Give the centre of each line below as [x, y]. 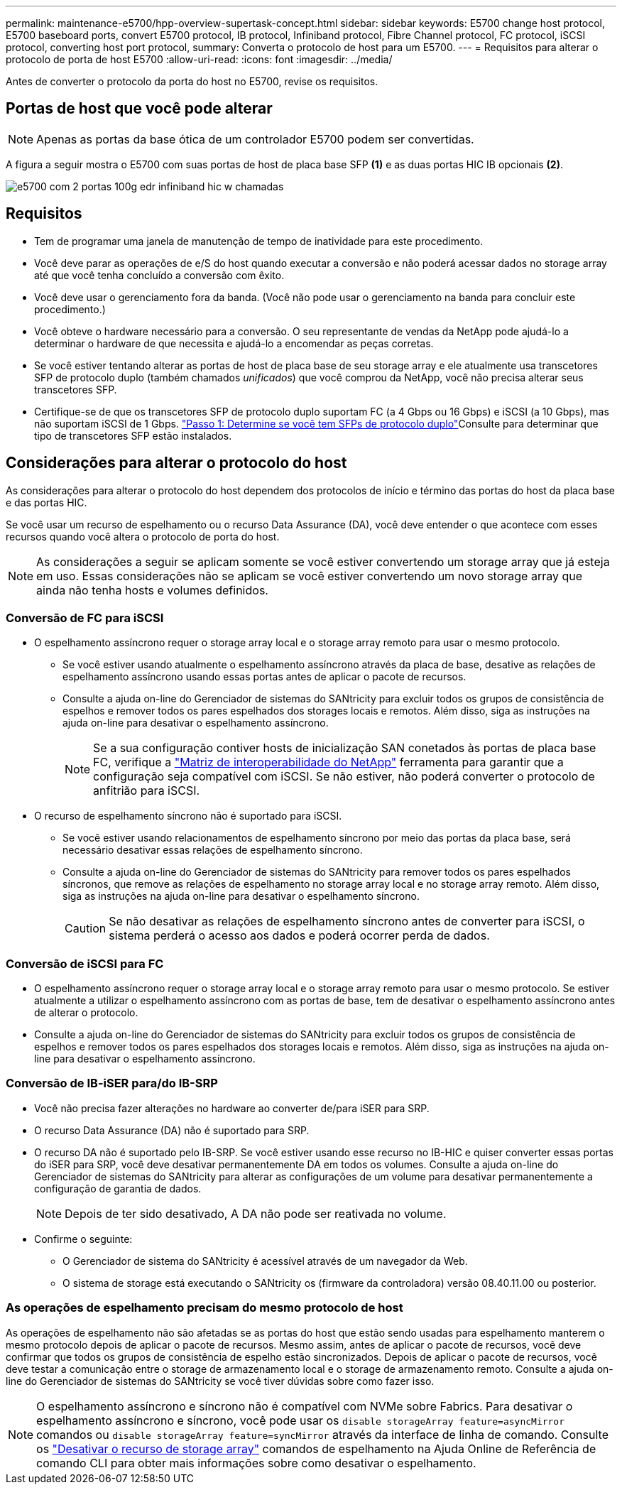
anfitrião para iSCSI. [147, 791]
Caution [86, 929]
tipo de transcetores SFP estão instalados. [133, 435]
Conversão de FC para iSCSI [85, 618]
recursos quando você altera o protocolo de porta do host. [143, 536]
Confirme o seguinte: [83, 1239]
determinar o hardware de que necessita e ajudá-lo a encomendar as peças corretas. [234, 343]
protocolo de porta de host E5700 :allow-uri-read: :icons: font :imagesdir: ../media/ [199, 59]
